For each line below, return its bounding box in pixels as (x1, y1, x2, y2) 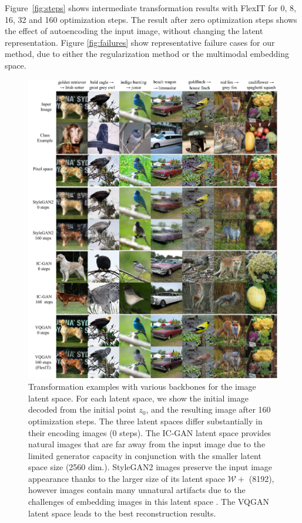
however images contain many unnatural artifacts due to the (28, 484, 246, 496)
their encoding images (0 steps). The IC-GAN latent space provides (28, 426, 271, 438)
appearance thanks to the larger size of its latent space (28, 472, 225, 484)
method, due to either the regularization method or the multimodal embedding (5, 48, 289, 60)
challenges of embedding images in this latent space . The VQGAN (28, 495, 269, 508)
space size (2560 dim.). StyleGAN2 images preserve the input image (28, 461, 272, 473)
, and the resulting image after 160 (146, 403, 271, 416)
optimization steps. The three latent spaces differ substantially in (28, 414, 263, 427)
